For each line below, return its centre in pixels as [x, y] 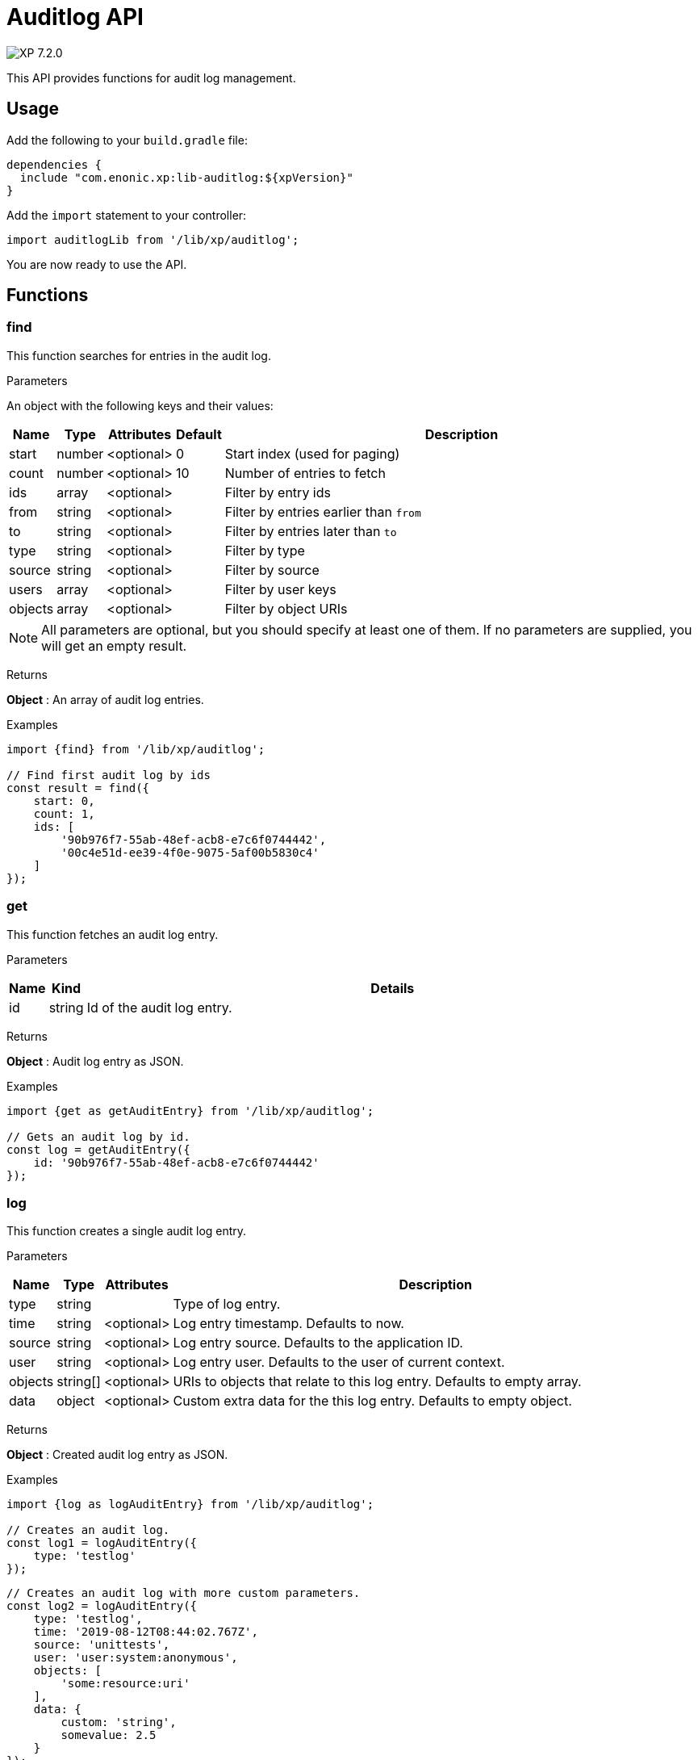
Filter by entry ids [278, 492]
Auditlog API [75, 17]
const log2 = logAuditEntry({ [102, 1606]
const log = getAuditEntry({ [98, 1149]
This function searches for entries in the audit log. [139, 355]
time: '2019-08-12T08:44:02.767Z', [146, 1632]
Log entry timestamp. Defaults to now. [288, 1324]
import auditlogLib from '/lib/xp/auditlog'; [153, 239]
